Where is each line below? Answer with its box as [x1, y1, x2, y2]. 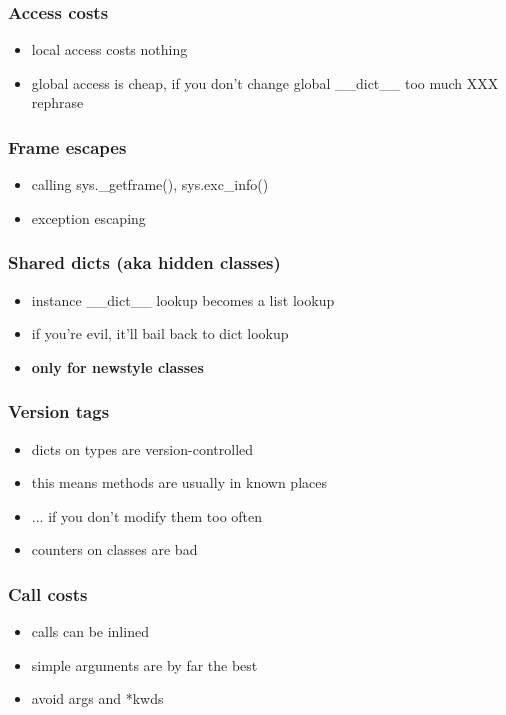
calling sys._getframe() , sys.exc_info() [31, 174, 269, 195]
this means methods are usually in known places [31, 472, 327, 493]
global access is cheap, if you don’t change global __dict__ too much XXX [31, 72, 499, 93]
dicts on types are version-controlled [31, 438, 254, 459]
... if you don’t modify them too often [31, 505, 263, 526]
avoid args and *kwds [31, 688, 164, 709]
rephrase [31, 92, 84, 113]
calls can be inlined [31, 621, 149, 642]
